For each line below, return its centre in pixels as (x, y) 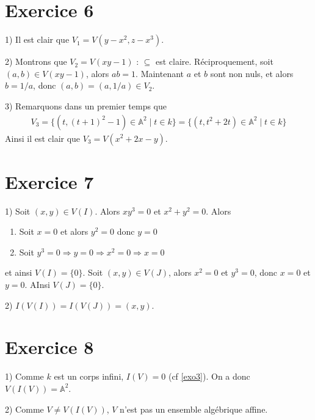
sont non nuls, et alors (252, 73)
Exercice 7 (49, 181)
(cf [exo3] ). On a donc (209, 376)
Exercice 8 (49, 347)
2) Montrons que (36, 61)
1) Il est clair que (37, 39)
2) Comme (24, 409)
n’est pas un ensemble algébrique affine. (194, 409)
